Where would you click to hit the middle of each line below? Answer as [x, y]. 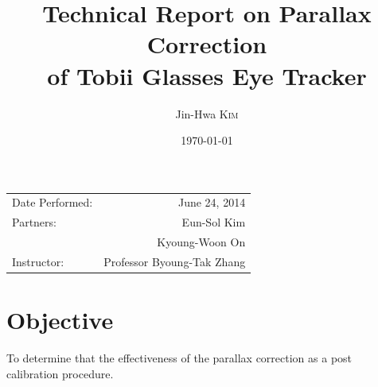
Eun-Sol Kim [214, 222]
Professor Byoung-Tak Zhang [175, 261]
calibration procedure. [60, 373]
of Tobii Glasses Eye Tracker [207, 75]
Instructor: [38, 261]
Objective [60, 320]
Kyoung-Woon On [201, 242]
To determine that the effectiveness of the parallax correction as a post [179, 358]
